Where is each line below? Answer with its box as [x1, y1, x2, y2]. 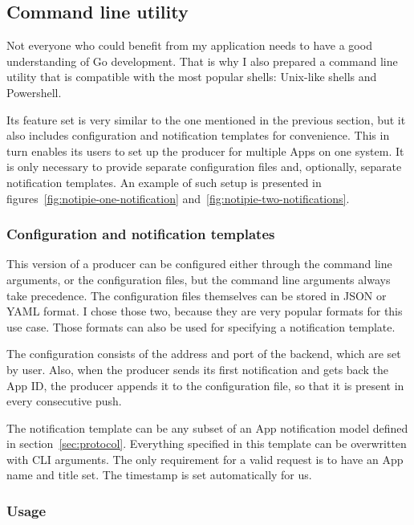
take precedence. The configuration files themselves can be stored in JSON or [6, 287, 387, 303]
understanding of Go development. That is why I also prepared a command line [6, 52, 398, 69]
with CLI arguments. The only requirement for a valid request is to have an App [6, 450, 404, 467]
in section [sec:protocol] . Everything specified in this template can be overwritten [6, 435, 407, 452]
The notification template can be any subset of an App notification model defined [6, 419, 408, 436]
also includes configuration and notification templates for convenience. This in [6, 127, 390, 144]
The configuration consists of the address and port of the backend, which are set [6, 345, 401, 362]
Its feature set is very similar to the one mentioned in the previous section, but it [6, 111, 406, 128]
